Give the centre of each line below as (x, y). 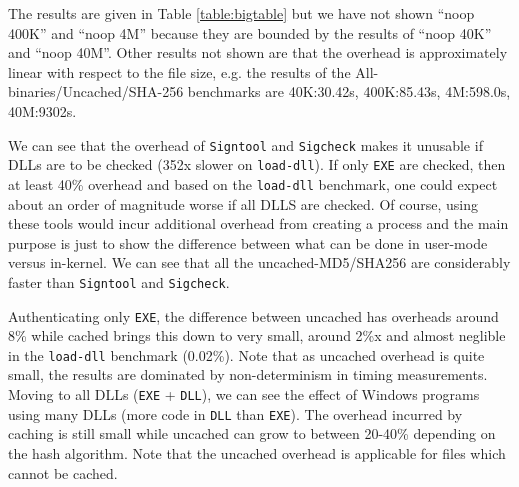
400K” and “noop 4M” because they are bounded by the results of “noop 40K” (250, 32)
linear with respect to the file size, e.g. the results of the (179, 71)
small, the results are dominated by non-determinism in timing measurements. (248, 374)
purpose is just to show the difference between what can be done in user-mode (248, 242)
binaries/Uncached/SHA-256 (96, 91)
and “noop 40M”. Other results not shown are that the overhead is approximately (258, 52)
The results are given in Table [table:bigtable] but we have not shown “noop (241, 13)
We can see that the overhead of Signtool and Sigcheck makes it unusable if (245, 144)
